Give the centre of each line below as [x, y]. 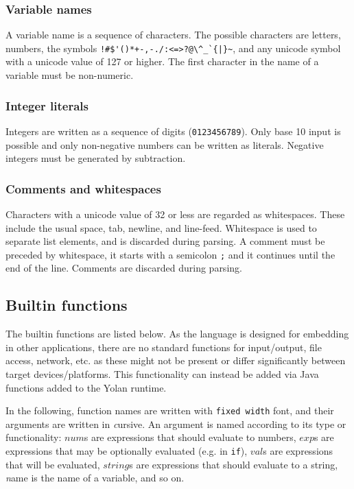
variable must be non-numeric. [70, 75]
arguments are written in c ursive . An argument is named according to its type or [176, 424]
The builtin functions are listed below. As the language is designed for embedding [177, 334]
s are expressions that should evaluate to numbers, [190, 437]
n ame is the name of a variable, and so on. [95, 478]
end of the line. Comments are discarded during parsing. [124, 268]
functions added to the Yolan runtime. [86, 387]
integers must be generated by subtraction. [96, 158]
